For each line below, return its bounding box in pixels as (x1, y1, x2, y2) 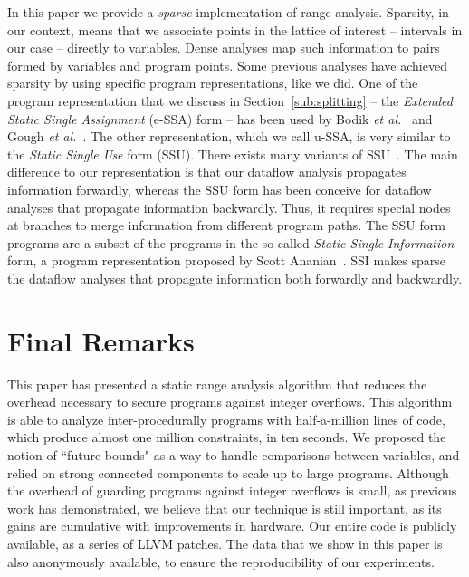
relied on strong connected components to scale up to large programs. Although (7, 463, 449, 482)
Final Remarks (7, 322, 195, 359)
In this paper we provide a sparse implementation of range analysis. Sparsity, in (7, 3, 449, 21)
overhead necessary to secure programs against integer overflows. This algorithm (7, 392, 453, 411)
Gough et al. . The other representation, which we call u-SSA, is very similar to (7, 127, 451, 146)
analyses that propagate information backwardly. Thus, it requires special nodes (7, 197, 451, 216)
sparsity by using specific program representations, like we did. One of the (7, 73, 418, 92)
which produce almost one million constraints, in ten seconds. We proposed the (7, 428, 446, 447)
